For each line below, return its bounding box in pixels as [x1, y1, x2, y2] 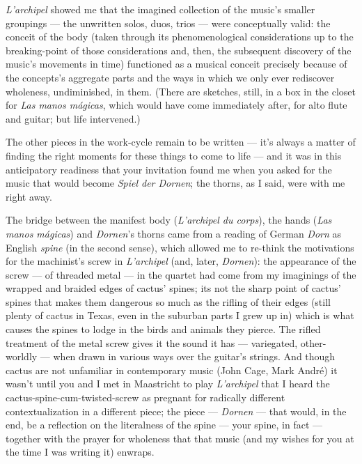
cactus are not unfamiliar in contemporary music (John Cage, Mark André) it [6, 362, 338, 377]
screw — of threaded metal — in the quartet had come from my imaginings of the [6, 267, 356, 281]
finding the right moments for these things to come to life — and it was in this [6, 148, 342, 162]
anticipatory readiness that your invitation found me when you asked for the [6, 162, 332, 176]
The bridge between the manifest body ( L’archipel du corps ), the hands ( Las [6, 212, 332, 227]
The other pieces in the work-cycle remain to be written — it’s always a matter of [6, 134, 356, 149]
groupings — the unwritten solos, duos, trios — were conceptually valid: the [6, 15, 331, 30]
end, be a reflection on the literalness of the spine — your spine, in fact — [6, 417, 323, 432]
